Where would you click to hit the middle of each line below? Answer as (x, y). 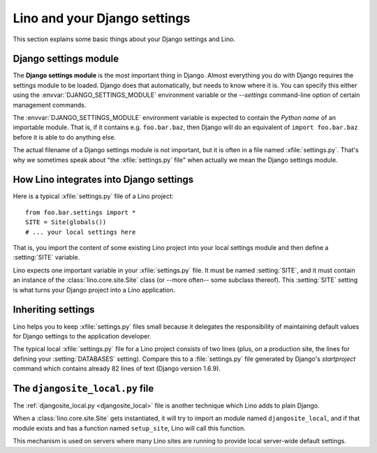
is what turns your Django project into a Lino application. (94, 290)
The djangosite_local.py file (83, 388)
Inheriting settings (54, 310)
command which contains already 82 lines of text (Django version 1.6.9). (117, 369)
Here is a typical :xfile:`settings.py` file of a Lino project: (93, 196)
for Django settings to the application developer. (82, 336)
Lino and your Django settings (102, 18)
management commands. (50, 105)
